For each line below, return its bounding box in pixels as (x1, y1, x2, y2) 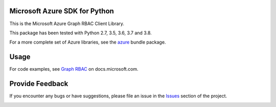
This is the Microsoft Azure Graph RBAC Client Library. (9, 20, 125, 27)
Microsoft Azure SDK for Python (9, 7, 114, 15)
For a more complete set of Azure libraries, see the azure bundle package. (9, 39, 166, 46)
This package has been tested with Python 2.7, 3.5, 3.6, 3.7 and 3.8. (9, 30, 152, 36)
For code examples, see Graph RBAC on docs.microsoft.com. (9, 66, 139, 72)
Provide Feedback (9, 79, 68, 88)
